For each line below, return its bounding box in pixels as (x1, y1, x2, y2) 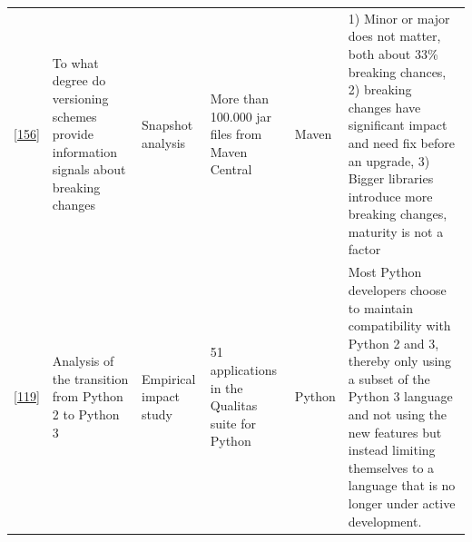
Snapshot (142, 115, 193, 134)
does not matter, (348, 26, 441, 45)
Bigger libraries (348, 169, 434, 188)
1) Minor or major (348, 8, 450, 27)
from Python (52, 387, 123, 406)
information (52, 142, 118, 161)
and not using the (348, 405, 447, 424)
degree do (52, 71, 106, 90)
